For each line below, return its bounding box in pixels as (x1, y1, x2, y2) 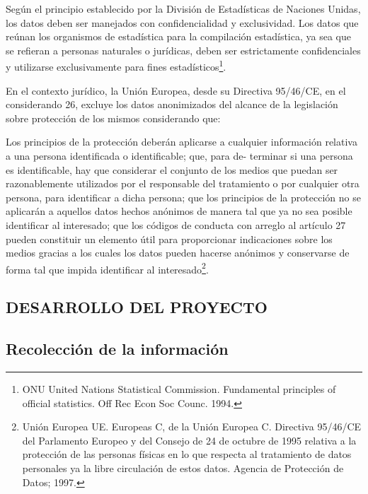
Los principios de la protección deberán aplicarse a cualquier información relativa (6, 134, 357, 149)
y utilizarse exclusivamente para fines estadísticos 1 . (6, 57, 226, 74)
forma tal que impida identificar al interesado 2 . (6, 259, 209, 276)
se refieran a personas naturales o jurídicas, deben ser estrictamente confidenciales (6, 42, 361, 57)
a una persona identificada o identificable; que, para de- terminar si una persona (6, 148, 353, 163)
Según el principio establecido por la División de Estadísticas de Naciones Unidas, (6, 1, 361, 16)
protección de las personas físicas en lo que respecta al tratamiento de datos (22, 447, 352, 461)
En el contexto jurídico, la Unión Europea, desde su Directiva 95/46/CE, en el (6, 83, 346, 98)
